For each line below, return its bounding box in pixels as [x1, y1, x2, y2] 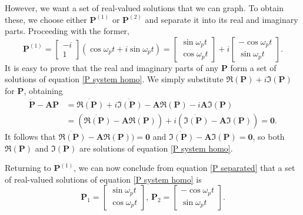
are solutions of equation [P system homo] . [79, 142, 233, 154]
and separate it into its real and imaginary [145, 13, 298, 25]
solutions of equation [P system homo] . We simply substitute [5, 73, 224, 85]
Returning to [5, 162, 51, 174]
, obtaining [24, 84, 63, 96]
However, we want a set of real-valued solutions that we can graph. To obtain [5, 2, 284, 14]
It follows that [5, 130, 56, 143]
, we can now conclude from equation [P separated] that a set [74, 162, 295, 174]
